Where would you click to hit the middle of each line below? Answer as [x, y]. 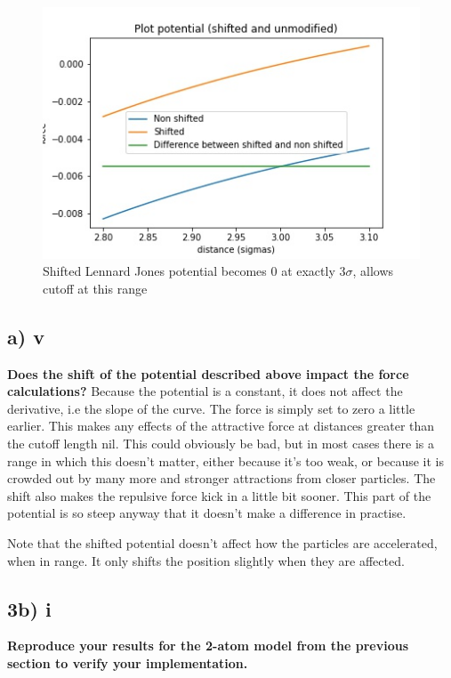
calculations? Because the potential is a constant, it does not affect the [205, 391]
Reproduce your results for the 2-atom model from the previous [208, 646]
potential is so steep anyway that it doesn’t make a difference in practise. [207, 513]
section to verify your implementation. [128, 662]
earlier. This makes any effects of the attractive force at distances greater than [221, 426]
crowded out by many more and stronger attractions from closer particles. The [221, 478]
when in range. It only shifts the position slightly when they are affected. [206, 560]
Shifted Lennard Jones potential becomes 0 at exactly [189, 271]
